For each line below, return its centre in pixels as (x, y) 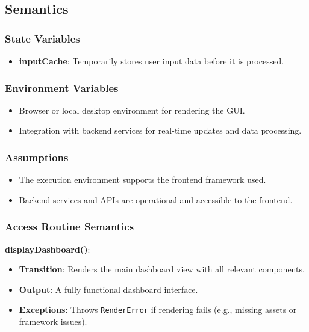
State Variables (42, 38)
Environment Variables (62, 88)
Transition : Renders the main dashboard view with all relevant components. (162, 269)
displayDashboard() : (48, 249)
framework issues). (53, 321)
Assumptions (37, 157)
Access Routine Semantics (70, 226)
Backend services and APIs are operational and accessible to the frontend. (156, 199)
